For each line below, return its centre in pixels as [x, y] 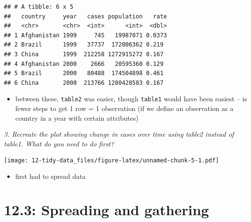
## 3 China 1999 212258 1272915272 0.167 [84, 54]
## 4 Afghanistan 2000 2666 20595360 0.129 [84, 64]
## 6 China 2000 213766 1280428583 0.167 [84, 83]
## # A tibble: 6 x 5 [39, 7]
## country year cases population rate [86, 16]
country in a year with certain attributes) [77, 118]
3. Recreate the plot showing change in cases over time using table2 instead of [119, 134]
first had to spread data [50, 176]
